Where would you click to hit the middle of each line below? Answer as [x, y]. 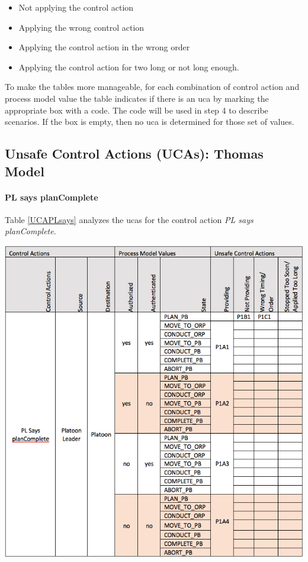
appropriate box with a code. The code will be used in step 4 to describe [137, 110]
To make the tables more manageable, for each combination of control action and [152, 87]
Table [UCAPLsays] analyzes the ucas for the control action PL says [129, 219]
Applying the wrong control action [81, 27]
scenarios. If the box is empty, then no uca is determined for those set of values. [150, 122]
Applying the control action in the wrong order [104, 47]
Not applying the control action [76, 7]
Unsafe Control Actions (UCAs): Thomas [134, 154]
